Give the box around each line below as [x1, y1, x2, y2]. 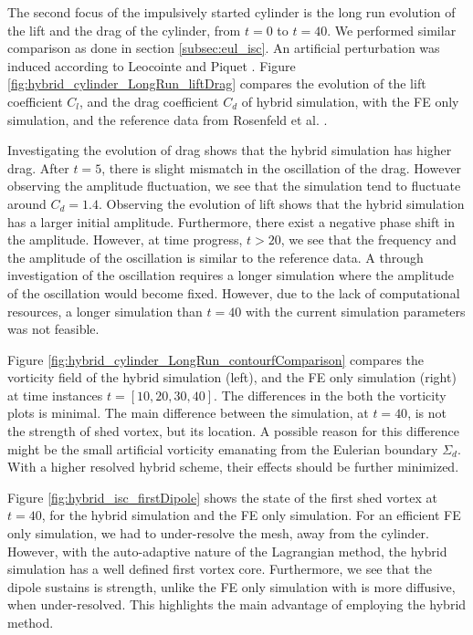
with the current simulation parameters [245, 301, 466, 320]
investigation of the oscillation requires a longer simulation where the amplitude [7, 265, 454, 285]
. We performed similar [327, 20, 457, 39]
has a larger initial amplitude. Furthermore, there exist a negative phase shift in [7, 212, 455, 231]
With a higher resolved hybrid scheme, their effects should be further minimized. [7, 457, 459, 476]
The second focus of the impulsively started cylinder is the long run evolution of [7, 3, 456, 21]
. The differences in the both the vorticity [214, 385, 447, 404]
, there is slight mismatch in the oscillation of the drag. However [101, 158, 462, 177]
